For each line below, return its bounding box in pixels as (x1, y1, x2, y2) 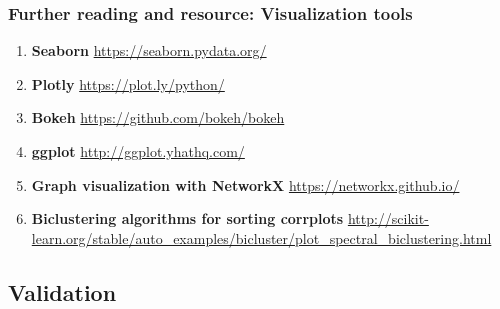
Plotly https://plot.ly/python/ (31, 73, 225, 94)
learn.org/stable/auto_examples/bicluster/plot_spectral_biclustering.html (31, 227, 492, 248)
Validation (8, 276, 117, 307)
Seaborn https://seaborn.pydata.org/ (31, 40, 267, 61)
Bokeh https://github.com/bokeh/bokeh (31, 107, 285, 128)
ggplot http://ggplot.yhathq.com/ (31, 141, 245, 161)
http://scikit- (347, 208, 429, 229)
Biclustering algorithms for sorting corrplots (31, 208, 344, 229)
